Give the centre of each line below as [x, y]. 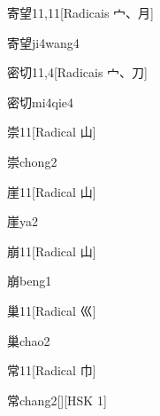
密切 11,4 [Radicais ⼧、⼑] [77, 72]
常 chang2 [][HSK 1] [57, 400]
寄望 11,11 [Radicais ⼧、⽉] [80, 12]
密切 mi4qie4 [41, 102]
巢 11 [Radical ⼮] [52, 310]
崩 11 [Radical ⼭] [52, 251]
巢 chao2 [29, 340]
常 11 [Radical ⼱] [52, 370]
